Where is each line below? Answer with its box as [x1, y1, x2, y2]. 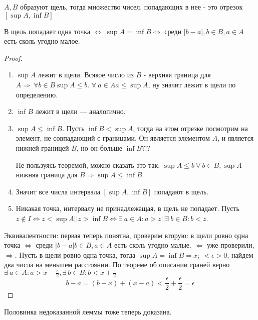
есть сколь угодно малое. [4, 36, 80, 46]
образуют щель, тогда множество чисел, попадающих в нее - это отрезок [20, 2, 243, 12]
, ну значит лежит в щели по [148, 79, 236, 89]
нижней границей [16, 142, 69, 153]
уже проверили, [207, 240, 254, 250]
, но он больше [76, 142, 122, 153]
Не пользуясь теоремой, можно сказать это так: [16, 159, 160, 170]
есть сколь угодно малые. [114, 240, 191, 250]
